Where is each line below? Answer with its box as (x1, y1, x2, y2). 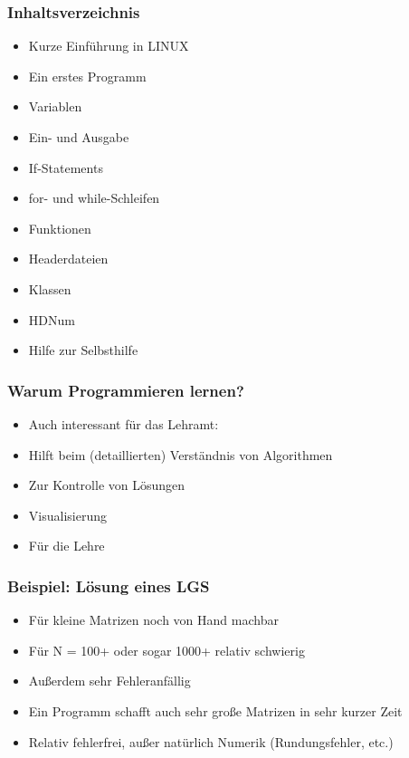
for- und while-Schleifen (28, 188, 160, 207)
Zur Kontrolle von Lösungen (28, 475, 185, 494)
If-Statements (28, 158, 103, 177)
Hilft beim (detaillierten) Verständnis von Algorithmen (28, 445, 333, 464)
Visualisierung (28, 505, 107, 524)
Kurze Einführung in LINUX (28, 36, 189, 55)
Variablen (28, 97, 82, 116)
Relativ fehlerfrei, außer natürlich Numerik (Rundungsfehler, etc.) (28, 732, 394, 751)
